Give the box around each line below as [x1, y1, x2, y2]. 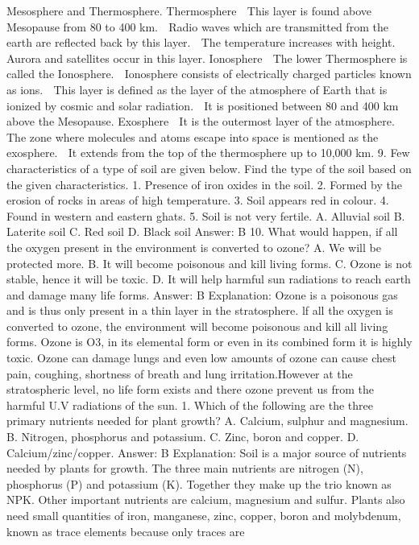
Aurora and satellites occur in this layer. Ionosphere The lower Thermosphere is [6, 49, 408, 66]
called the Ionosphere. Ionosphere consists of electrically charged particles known [6, 65, 412, 82]
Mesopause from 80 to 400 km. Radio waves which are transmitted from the [6, 18, 388, 35]
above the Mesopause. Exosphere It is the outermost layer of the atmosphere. [6, 113, 395, 130]
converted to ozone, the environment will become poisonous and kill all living [6, 317, 388, 334]
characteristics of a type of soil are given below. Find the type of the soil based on [6, 159, 412, 176]
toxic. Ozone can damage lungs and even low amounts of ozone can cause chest [6, 349, 397, 366]
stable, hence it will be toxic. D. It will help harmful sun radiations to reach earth [6, 270, 411, 287]
